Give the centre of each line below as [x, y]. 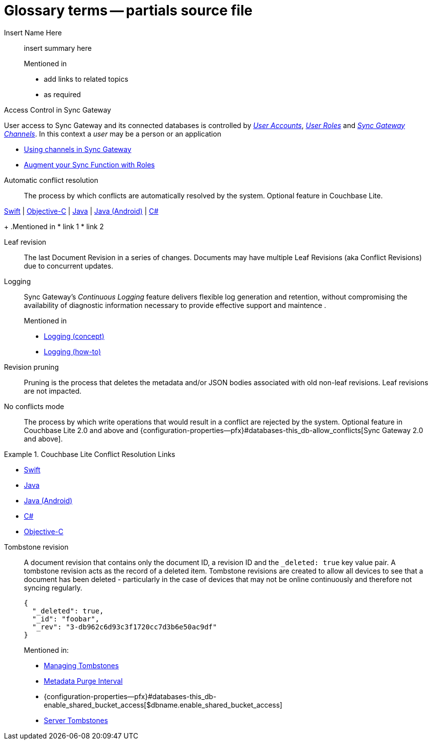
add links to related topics [86, 79]
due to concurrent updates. [69, 266]
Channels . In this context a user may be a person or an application [113, 134]
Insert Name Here [33, 32]
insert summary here [58, 48]
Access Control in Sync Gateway [58, 110]
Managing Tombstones [81, 665]
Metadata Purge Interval [83, 681]
